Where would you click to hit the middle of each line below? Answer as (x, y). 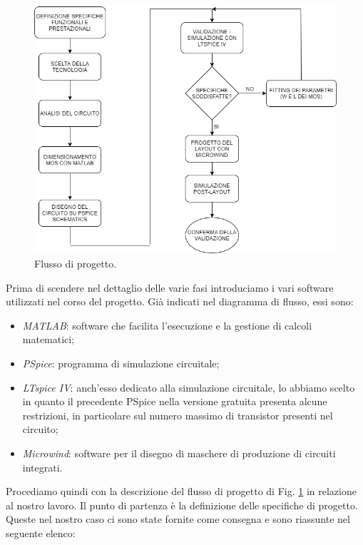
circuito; (40, 429)
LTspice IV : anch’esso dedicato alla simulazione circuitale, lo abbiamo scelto (189, 387)
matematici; (48, 339)
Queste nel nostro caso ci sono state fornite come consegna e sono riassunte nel (178, 519)
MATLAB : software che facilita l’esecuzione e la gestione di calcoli (167, 325)
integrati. (42, 467)
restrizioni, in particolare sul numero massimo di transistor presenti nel (178, 415)
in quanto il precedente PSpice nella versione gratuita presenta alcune (175, 401)
